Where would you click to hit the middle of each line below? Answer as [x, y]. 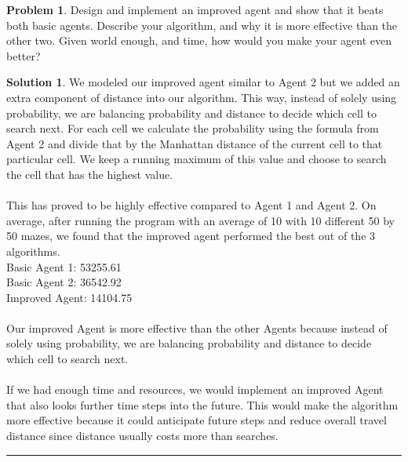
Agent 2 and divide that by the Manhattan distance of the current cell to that [195, 143]
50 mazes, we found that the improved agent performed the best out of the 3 [191, 236]
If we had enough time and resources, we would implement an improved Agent [195, 389]
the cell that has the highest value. [90, 174]
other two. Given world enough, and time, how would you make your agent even [199, 40]
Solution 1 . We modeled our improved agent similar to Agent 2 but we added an [203, 82]
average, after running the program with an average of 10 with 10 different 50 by [200, 220]
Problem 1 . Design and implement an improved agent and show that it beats [195, 9]
